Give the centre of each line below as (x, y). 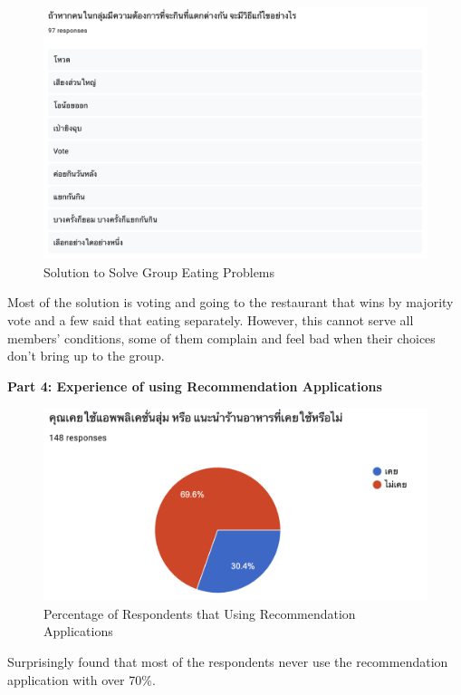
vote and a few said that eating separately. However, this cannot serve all (211, 320)
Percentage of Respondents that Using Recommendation (200, 613)
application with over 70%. (82, 679)
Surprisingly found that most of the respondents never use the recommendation (228, 662)
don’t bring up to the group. (86, 356)
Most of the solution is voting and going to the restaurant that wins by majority (230, 302)
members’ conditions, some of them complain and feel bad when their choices (221, 338)
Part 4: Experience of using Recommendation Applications (195, 386)
